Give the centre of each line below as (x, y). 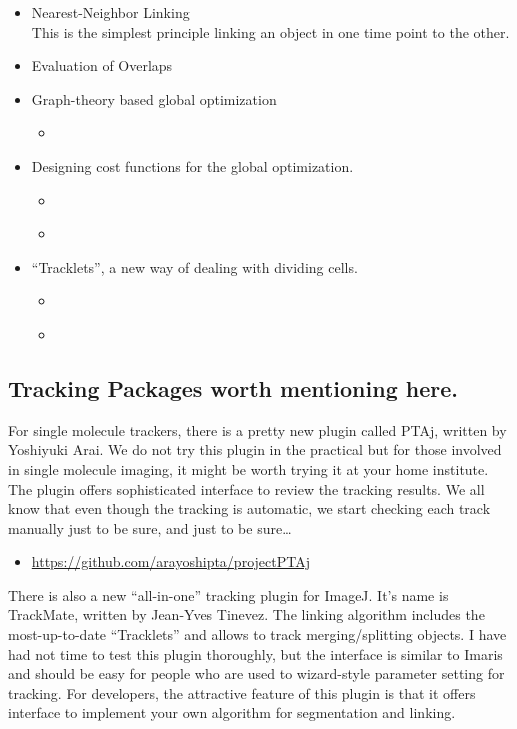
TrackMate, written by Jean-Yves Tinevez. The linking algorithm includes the (246, 614)
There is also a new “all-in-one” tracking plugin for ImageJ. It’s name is (228, 594)
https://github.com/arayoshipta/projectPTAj (170, 561)
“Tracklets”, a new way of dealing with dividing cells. (194, 266)
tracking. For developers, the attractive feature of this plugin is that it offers (242, 692)
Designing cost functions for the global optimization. (192, 165)
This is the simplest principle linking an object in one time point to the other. (270, 31)
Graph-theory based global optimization (154, 98)
